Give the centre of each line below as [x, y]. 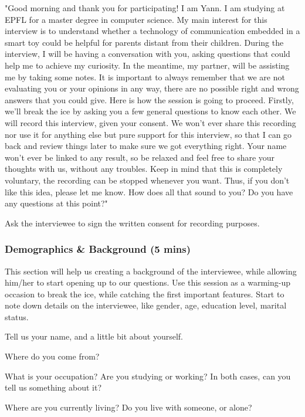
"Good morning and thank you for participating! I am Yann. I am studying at [145, 8]
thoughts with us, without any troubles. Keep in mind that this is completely [144, 169]
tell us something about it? [53, 387]
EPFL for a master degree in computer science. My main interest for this [136, 19]
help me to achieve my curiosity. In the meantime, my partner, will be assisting [147, 65]
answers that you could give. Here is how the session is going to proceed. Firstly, [149, 99]
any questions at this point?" [56, 203]
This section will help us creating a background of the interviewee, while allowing [151, 271]
